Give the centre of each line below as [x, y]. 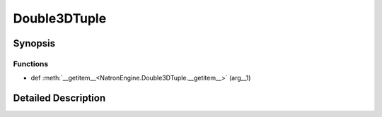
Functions [31, 63]
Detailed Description [59, 98]
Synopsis [34, 43]
